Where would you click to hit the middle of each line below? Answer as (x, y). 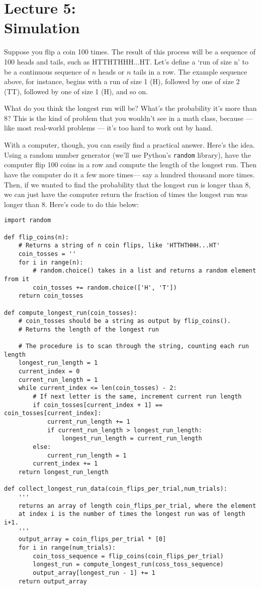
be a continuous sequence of (47, 71)
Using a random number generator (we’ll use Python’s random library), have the (127, 154)
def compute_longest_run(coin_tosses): (71, 313)
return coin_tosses (51, 296)
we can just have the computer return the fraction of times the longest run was (126, 194)
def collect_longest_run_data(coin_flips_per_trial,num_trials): (116, 489)
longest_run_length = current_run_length (132, 439)
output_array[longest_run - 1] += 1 (94, 573)
